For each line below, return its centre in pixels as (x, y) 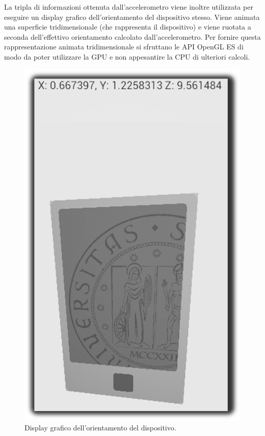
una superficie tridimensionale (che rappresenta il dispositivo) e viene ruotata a (128, 27)
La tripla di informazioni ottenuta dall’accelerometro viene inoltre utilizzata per (129, 7)
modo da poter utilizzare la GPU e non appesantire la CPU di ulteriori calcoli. (127, 56)
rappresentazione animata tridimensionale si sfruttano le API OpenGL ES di (124, 47)
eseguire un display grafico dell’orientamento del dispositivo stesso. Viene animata (132, 17)
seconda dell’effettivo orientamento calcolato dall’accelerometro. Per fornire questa (132, 36)
